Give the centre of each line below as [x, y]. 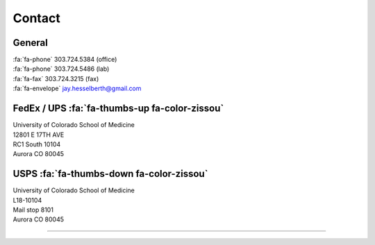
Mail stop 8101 [33, 210]
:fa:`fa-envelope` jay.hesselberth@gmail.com [77, 88]
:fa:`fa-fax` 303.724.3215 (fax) [56, 78]
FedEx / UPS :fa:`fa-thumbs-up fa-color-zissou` [118, 109]
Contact [36, 18]
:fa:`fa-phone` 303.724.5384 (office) [65, 60]
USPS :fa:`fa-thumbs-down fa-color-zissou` [110, 174]
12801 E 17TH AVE [39, 135]
